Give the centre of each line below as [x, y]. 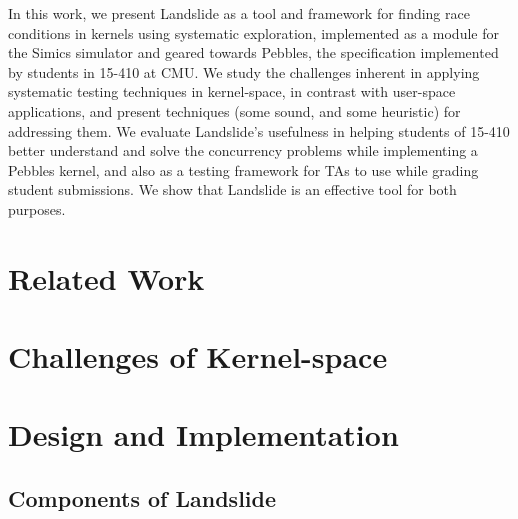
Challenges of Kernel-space [198, 356]
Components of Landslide [142, 498]
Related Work [106, 277]
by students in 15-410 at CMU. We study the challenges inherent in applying [244, 71]
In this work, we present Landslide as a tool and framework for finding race [239, 13]
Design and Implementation [203, 434]
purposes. [37, 208]
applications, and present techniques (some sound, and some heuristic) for [234, 110]
